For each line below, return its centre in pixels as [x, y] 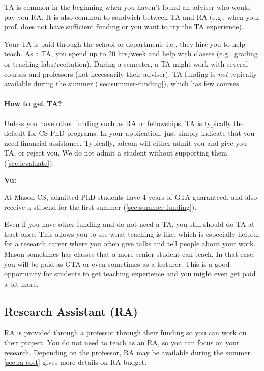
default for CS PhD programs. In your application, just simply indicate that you [129, 133]
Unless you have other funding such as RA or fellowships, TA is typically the [124, 123]
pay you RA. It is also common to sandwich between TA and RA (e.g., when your [132, 17]
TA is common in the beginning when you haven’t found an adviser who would [127, 7]
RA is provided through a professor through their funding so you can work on [125, 332]
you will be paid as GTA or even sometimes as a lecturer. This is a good [117, 264]
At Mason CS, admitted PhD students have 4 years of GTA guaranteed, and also [131, 197]
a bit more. [21, 283]
